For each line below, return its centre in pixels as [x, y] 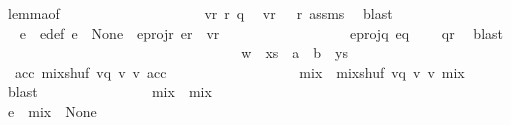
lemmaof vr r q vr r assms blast [200, 13]
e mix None [52, 110]
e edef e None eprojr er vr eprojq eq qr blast [261, 32]
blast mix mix [109, 91]
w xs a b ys [295, 52]
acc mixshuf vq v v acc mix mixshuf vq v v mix [239, 71]
